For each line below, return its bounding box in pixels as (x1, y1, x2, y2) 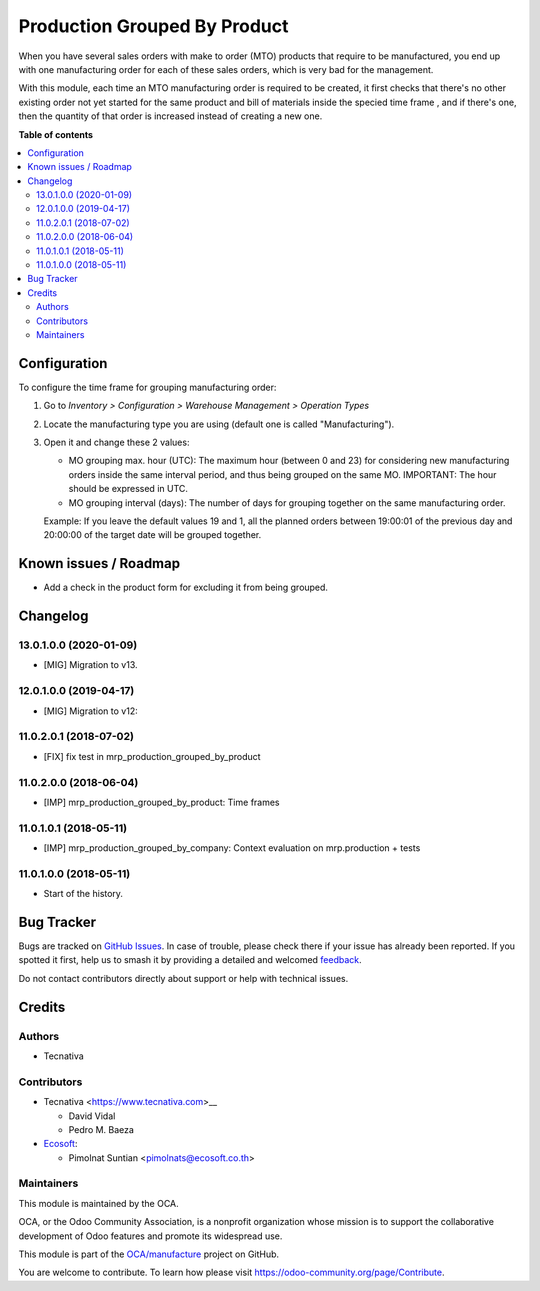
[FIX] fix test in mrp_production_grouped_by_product (43, 750, 261, 762)
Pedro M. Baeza (68, 1123, 135, 1135)
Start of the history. (43, 888, 124, 900)
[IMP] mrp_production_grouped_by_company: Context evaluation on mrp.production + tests (43, 842, 421, 854)
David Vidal (68, 1110, 116, 1122)
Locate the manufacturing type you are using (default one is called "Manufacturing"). (43, 418, 395, 430)
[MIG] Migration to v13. (43, 659, 139, 671)
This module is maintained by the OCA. (18, 1197, 179, 1209)
